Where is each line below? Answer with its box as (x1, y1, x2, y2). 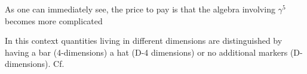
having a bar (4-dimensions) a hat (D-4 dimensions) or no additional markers (5, 46, 288, 58)
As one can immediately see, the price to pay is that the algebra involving (5, 3, 275, 15)
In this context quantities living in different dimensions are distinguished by (5, 34, 283, 47)
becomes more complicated (5, 14, 103, 27)
